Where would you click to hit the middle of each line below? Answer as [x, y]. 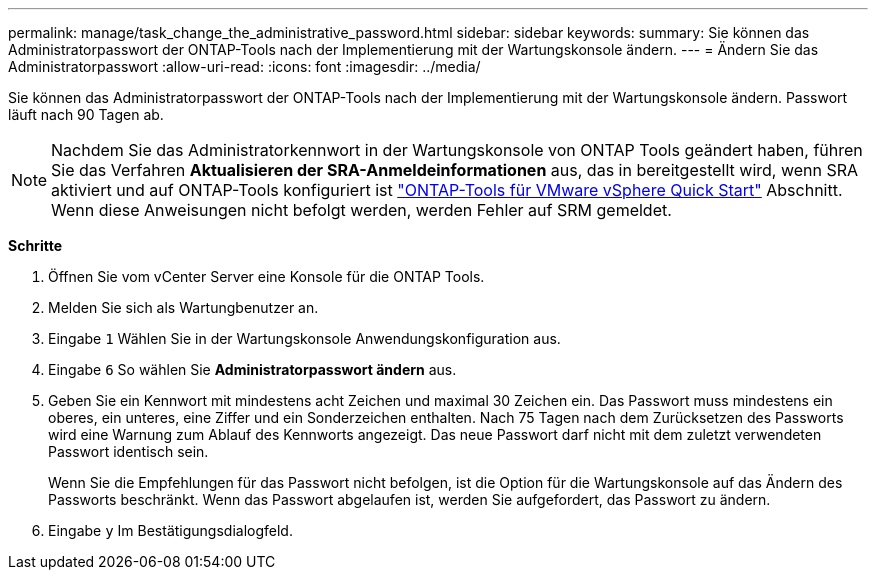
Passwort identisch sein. [128, 451]
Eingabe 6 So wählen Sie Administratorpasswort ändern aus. [252, 369]
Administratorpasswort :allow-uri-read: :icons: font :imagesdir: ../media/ [244, 66]
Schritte [35, 245]
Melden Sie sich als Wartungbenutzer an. [183, 307]
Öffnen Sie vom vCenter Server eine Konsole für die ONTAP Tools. [266, 276]
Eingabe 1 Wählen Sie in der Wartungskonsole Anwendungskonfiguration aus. [304, 338]
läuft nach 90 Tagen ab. [86, 114]
